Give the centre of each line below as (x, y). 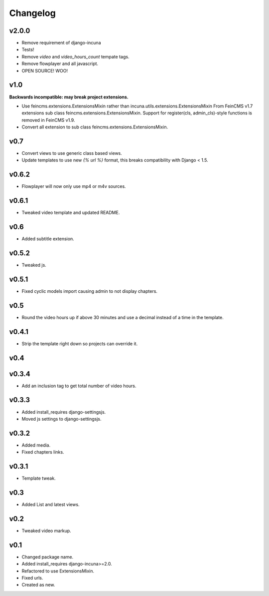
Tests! (28, 49)
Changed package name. (48, 557)
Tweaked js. (34, 265)
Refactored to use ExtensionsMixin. (58, 571)
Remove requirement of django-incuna (62, 43)
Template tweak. (39, 478)
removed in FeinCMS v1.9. (48, 120)
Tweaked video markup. (47, 531)
